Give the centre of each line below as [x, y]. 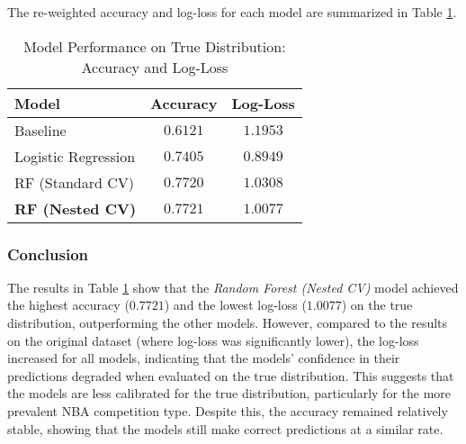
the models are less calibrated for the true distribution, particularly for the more [229, 393]
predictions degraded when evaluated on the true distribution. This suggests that [231, 375]
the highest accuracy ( [68, 305]
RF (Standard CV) [74, 182]
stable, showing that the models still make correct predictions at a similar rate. [225, 428]
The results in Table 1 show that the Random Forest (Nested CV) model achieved [233, 287]
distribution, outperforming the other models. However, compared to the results [228, 322]
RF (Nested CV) [76, 208]
